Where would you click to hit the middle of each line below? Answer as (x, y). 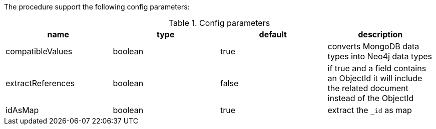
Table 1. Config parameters (219, 23)
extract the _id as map (370, 110)
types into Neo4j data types (380, 56)
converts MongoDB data (373, 46)
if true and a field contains (377, 68)
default (273, 34)
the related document (368, 88)
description (380, 34)
